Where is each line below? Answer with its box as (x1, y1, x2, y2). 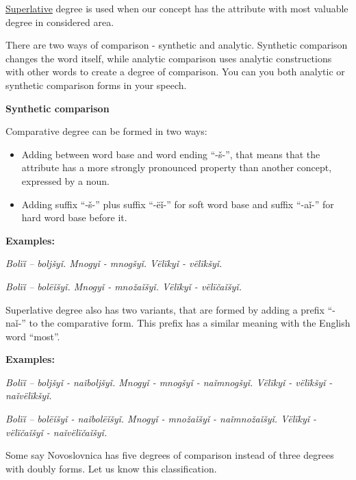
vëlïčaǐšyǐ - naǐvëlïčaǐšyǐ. (5, 425, 107, 439)
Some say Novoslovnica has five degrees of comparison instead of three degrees (5, 448, 334, 462)
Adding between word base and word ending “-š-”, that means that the (21, 147, 320, 161)
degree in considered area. (5, 14, 114, 29)
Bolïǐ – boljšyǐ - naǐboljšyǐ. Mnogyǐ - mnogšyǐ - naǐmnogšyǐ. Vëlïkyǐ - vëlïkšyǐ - (5, 375, 333, 389)
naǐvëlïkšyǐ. (5, 388, 52, 403)
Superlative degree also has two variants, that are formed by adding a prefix (5, 302, 325, 316)
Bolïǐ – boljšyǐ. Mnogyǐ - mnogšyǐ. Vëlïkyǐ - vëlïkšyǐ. (5, 256, 222, 270)
